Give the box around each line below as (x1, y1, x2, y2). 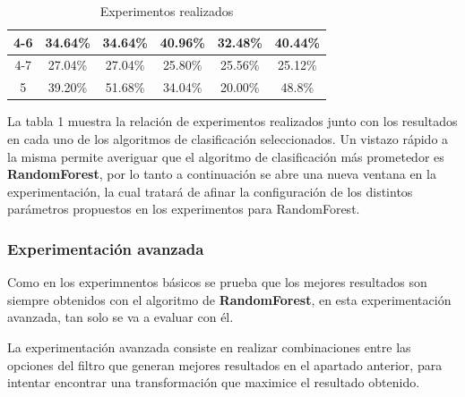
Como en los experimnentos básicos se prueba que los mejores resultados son (7, 273, 427, 291)
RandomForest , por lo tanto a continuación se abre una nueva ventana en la (7, 165, 436, 183)
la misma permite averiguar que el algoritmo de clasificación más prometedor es (7, 147, 444, 165)
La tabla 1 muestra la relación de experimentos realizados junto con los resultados (7, 112, 458, 131)
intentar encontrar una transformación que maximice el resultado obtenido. (7, 373, 420, 392)
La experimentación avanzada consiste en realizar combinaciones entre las (7, 337, 411, 356)
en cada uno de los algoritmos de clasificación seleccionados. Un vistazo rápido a (7, 129, 449, 148)
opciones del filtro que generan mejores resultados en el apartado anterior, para (7, 355, 443, 374)
